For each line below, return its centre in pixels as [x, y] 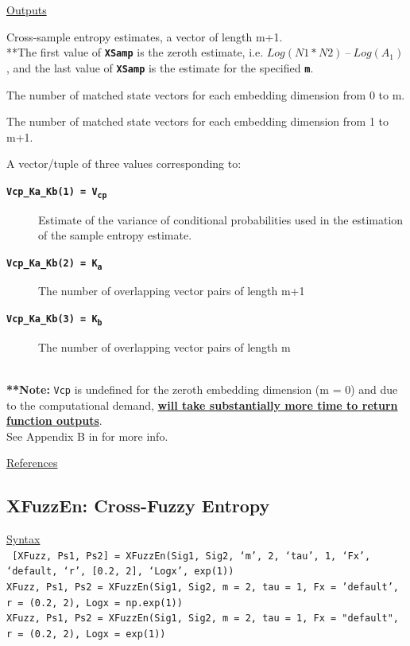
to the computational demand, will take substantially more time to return [202, 405]
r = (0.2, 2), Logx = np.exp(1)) [95, 603]
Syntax [23, 539]
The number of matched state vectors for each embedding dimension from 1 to [198, 121]
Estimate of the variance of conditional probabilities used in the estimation [221, 219]
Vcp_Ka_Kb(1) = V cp [57, 193]
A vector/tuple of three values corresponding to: [124, 163]
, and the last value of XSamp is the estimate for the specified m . [160, 67]
